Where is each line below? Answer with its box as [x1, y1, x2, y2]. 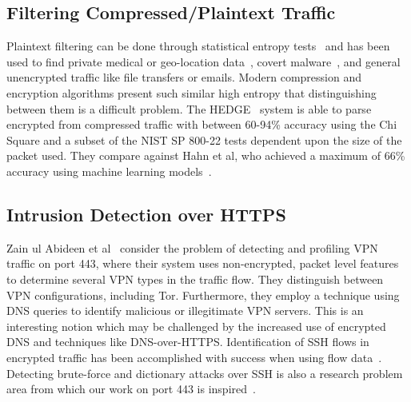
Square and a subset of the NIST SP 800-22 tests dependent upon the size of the [6, 131, 402, 148]
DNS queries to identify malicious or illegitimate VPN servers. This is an [6, 302, 364, 319]
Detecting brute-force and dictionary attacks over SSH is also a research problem [6, 364, 403, 381]
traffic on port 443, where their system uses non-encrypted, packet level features [6, 255, 399, 272]
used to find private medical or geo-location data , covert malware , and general [6, 53, 401, 70]
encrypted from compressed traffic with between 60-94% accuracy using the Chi [6, 116, 397, 133]
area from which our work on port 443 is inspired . [6, 380, 256, 397]
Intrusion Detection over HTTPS [6, 201, 286, 226]
